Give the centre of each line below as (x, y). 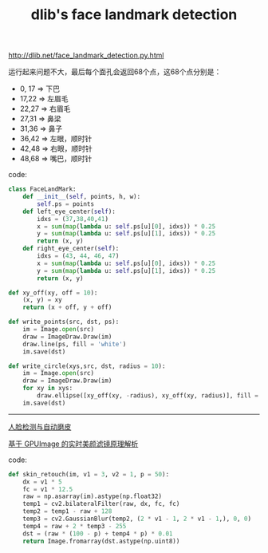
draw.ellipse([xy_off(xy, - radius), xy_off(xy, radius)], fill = (148, 396)
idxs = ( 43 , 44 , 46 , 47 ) (78, 256)
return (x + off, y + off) (67, 308)
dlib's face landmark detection (134, 15)
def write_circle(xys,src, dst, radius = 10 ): (87, 366)
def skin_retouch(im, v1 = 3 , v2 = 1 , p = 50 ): (89, 474)
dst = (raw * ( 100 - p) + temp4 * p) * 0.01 (98, 533)
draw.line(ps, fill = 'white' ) (75, 344)
